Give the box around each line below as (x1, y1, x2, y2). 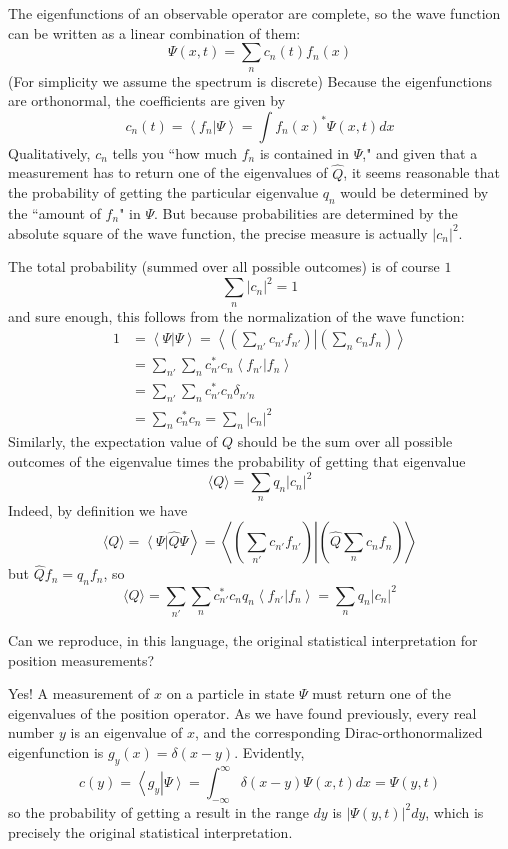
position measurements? (8, 649, 155, 670)
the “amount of (8, 202, 101, 223)
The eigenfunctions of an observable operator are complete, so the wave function (8, 3, 501, 23)
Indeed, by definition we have (8, 500, 188, 521)
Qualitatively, (8, 142, 91, 163)
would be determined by (340, 182, 489, 203)
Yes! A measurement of (8, 683, 150, 704)
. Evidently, (234, 741, 305, 762)
